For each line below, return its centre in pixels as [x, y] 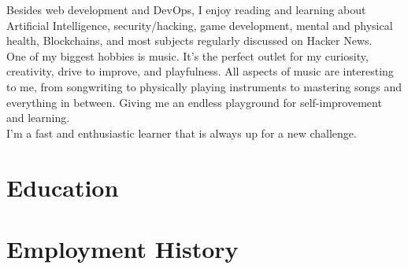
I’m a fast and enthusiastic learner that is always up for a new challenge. [182, 133]
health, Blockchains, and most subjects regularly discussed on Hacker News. [189, 41]
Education [63, 187]
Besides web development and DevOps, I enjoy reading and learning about [186, 9]
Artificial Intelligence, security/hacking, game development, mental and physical [200, 25]
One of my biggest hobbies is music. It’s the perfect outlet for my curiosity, [187, 55]
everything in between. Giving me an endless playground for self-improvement [194, 102]
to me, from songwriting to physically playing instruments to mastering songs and [204, 86]
